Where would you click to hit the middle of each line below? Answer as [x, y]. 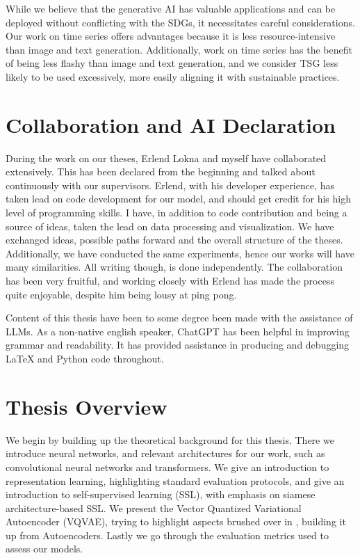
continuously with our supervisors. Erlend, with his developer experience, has [170, 185]
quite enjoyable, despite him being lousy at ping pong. [121, 294]
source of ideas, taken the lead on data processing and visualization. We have [170, 226]
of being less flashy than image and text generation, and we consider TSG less [172, 63]
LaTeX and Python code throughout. [85, 358]
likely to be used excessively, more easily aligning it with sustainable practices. [173, 76]
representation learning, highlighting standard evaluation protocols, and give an [175, 480]
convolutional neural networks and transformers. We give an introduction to [167, 467]
